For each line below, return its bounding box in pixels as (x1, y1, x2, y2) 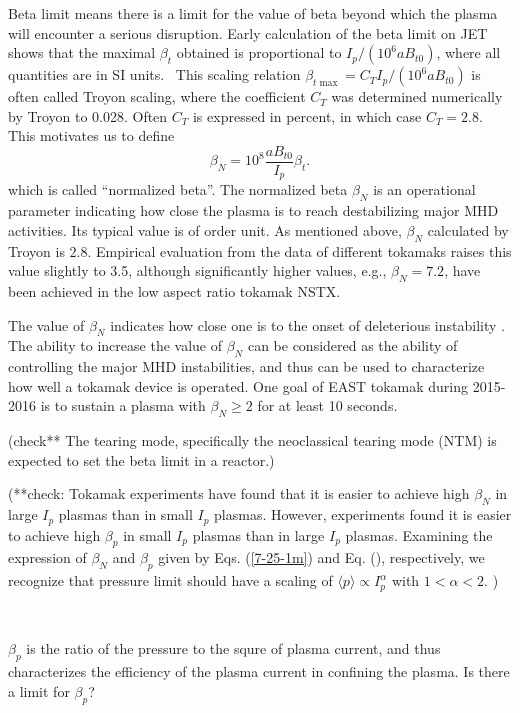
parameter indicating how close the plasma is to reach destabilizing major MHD (8, 200, 499, 221)
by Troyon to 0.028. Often (8, 105, 168, 126)
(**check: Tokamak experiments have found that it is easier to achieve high (8, 483, 470, 504)
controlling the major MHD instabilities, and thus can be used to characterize (8, 356, 485, 377)
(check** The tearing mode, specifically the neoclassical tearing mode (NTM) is (8, 430, 497, 451)
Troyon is (8, 240, 65, 261)
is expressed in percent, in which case (192, 105, 422, 126)
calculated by (427, 219, 509, 240)
